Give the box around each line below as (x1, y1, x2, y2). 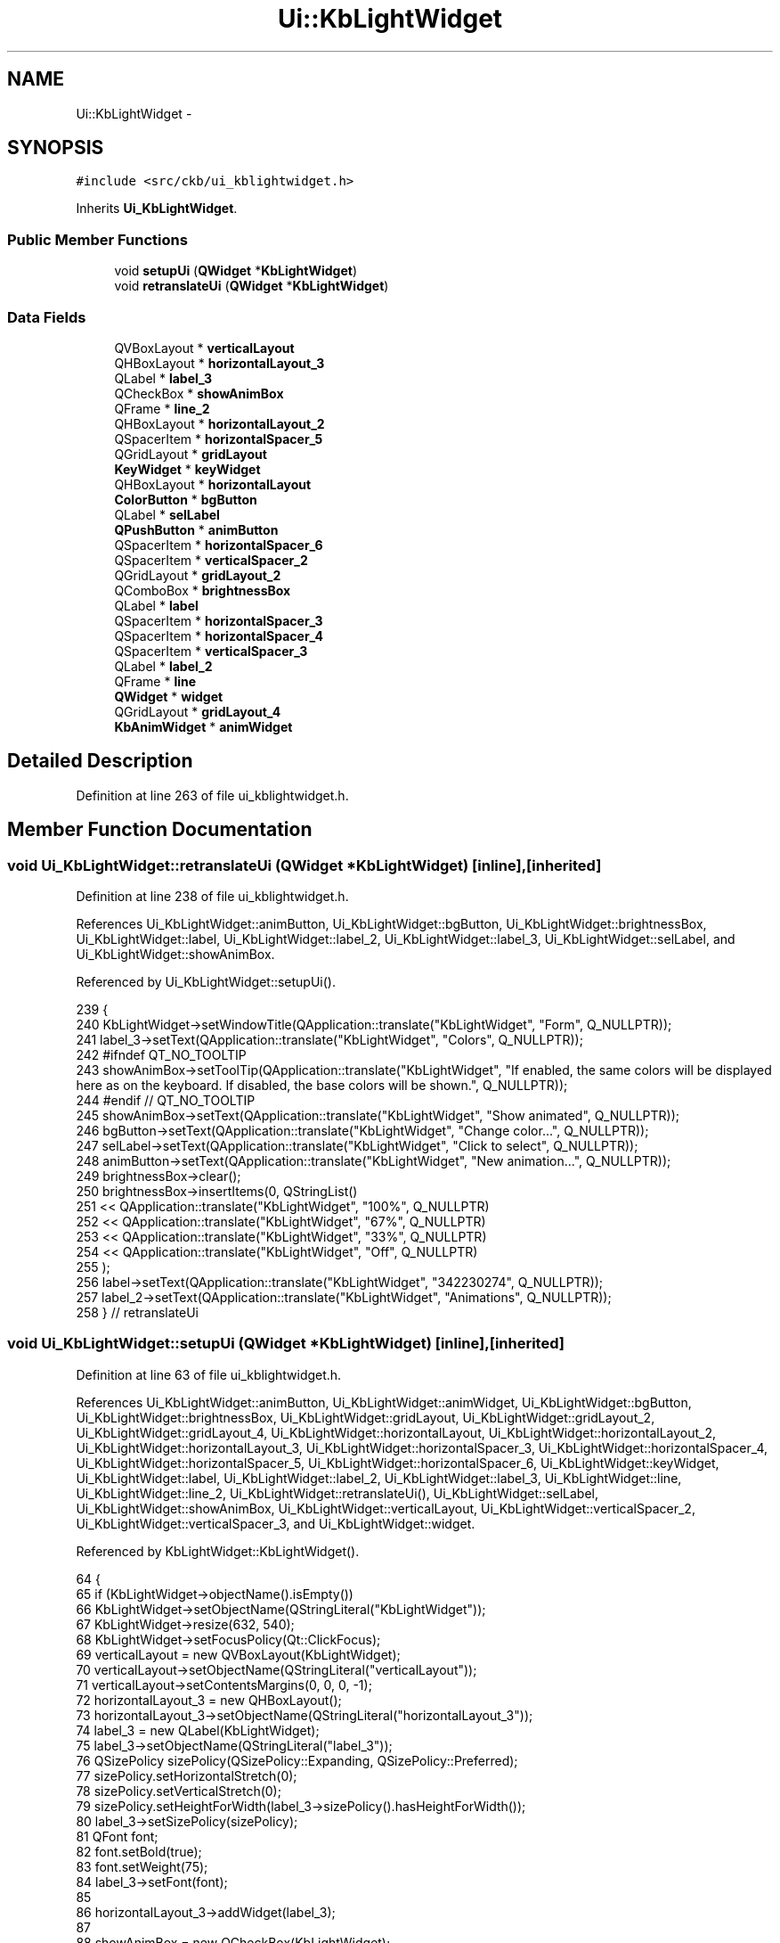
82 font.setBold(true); (76, 1843, 202, 1859)
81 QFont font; (76, 1828, 158, 1844)
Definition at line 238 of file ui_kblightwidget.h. (76, 889, 349, 904)
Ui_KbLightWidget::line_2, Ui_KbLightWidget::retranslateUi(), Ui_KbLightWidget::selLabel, (76, 1485, 599, 1501)
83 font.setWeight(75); (76, 1858, 208, 1874)
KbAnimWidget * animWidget (114, 718, 293, 734)
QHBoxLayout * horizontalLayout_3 (114, 355, 325, 371)
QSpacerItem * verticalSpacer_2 (114, 552, 308, 568)
